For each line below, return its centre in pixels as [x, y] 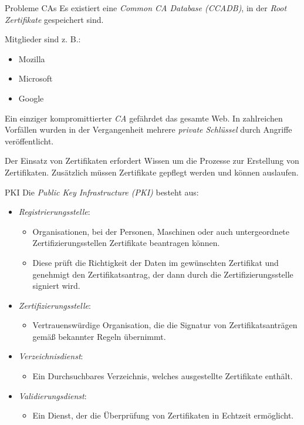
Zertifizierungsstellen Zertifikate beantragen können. [126, 243]
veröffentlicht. [29, 141]
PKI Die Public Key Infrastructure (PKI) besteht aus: [102, 192]
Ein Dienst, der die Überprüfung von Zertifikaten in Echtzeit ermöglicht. [163, 415]
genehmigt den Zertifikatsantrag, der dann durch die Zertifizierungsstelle [163, 274]
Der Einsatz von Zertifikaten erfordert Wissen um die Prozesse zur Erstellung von [152, 161]
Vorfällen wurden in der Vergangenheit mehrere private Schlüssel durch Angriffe [148, 129]
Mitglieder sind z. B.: [43, 39]
